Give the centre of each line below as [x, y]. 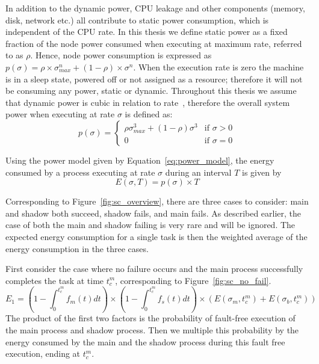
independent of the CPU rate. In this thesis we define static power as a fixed [147, 32]
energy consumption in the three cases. [77, 248]
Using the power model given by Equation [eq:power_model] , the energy [140, 160]
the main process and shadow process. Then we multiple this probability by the [152, 330]
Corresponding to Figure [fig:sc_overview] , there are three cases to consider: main [157, 201]
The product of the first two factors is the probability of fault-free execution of [150, 318]
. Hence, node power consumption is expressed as [121, 55]
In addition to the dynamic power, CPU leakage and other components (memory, [155, 8]
